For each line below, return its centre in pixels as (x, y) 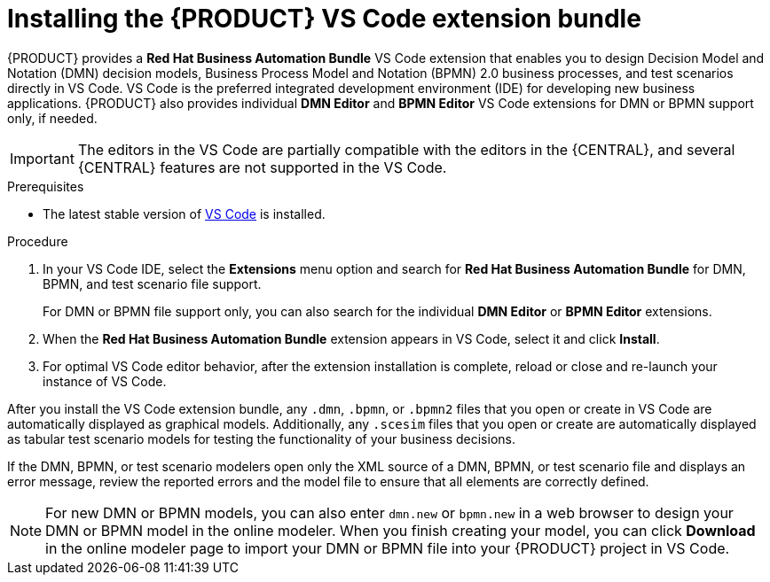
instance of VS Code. (105, 381)
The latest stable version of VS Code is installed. (184, 213)
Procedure (38, 241)
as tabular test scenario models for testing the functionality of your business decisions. (261, 438)
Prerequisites (46, 186)
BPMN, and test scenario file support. (152, 283)
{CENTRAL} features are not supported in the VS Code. (262, 167)
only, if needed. (52, 118)
